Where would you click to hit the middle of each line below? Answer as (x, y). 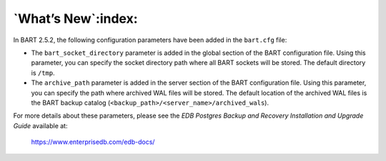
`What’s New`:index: (76, 19)
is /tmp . (43, 73)
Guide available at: (40, 125)
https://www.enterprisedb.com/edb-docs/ (93, 142)
